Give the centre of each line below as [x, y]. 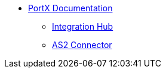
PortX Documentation [70, 8]
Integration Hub [83, 26]
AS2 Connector [82, 45]
